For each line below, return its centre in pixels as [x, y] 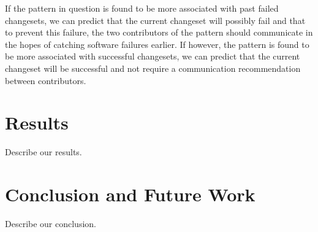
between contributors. [46, 80]
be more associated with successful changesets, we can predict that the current [153, 56]
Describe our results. [44, 152]
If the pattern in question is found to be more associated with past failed [142, 8]
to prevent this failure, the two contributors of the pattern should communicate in [159, 32]
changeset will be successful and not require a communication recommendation [153, 68]
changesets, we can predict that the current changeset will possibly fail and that [155, 20]
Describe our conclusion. [51, 223]
